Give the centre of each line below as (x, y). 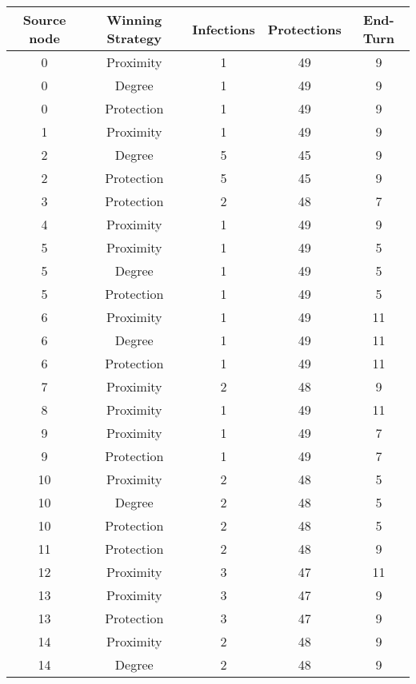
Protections (304, 29)
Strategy (134, 38)
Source (44, 20)
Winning (134, 20)
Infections (224, 29)
